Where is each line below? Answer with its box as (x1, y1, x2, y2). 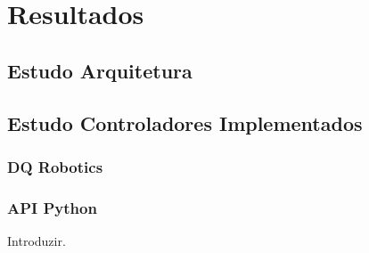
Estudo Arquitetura (7, 56, 193, 84)
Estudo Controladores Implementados (7, 109, 363, 136)
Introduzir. (7, 232, 66, 249)
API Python (7, 196, 97, 218)
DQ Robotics (7, 155, 103, 177)
